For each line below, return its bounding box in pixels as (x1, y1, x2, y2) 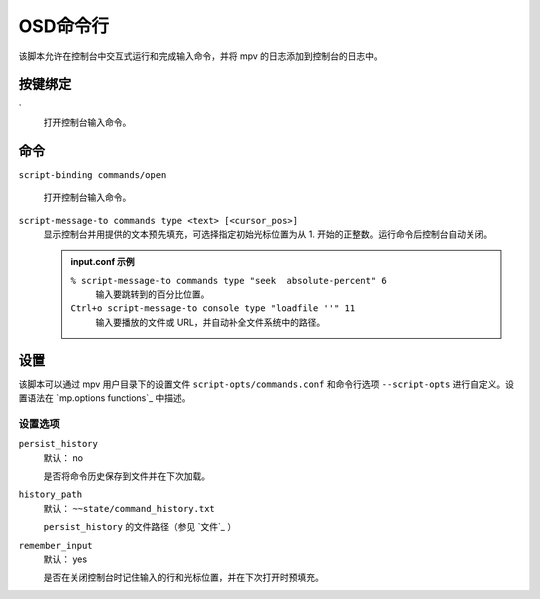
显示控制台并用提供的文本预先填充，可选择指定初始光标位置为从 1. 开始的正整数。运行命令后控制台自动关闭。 (43, 228, 493, 240)
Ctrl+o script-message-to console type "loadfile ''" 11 (70, 303, 356, 314)
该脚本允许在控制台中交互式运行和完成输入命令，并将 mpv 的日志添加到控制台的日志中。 (18, 50, 384, 62)
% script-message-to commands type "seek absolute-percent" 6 (70, 275, 387, 286)
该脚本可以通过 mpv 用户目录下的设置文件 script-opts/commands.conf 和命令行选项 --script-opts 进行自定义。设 (18, 378, 515, 390)
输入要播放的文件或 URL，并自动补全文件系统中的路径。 (95, 316, 326, 328)
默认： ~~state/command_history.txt (43, 502, 215, 514)
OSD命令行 (18, 15, 110, 37)
